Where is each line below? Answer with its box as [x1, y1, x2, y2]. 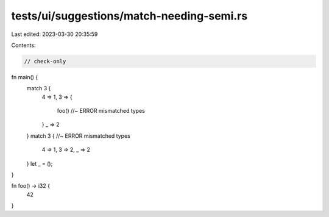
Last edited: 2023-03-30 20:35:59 [11, 30, 98, 38]
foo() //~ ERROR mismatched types [57, 107, 146, 115]
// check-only [24, 58, 66, 65]
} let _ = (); [26, 160, 53, 167]
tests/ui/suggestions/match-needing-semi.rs [11, 9, 248, 23]
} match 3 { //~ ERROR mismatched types [26, 132, 130, 140]
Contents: [11, 41, 36, 49]
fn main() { [11, 73, 38, 80]
